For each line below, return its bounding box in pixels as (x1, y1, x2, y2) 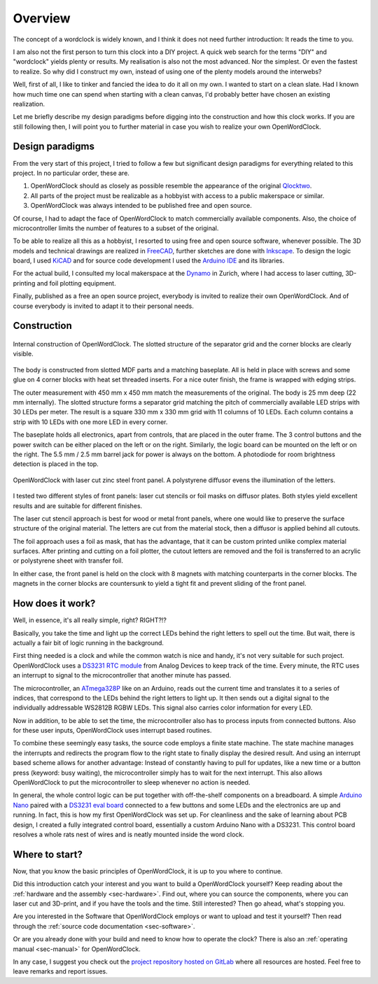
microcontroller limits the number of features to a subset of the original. (13, 224, 219, 232)
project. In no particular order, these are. (13, 169, 129, 177)
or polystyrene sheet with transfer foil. (13, 556, 124, 565)
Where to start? (13, 848, 83, 860)
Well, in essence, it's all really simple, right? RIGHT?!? (13, 616, 167, 624)
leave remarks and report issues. (13, 967, 108, 976)
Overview (13, 10, 71, 26)
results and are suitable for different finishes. (13, 501, 143, 510)
